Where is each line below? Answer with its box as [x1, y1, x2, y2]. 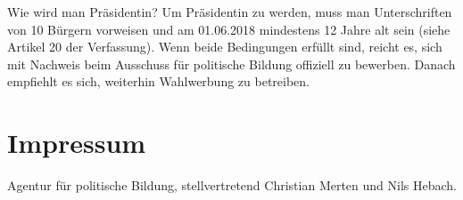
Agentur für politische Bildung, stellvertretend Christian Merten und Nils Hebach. [7, 176, 458, 195]
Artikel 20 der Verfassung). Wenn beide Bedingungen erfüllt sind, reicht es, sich [7, 37, 442, 56]
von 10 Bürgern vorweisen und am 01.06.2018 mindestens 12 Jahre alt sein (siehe [7, 20, 451, 38]
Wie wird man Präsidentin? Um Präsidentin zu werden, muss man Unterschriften [7, 3, 452, 20]
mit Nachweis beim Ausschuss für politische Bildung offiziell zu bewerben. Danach [7, 54, 456, 73]
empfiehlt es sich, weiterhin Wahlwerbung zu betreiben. [7, 72, 310, 91]
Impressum [7, 124, 146, 161]
